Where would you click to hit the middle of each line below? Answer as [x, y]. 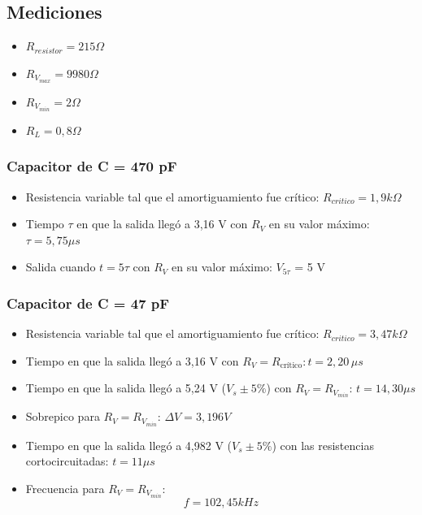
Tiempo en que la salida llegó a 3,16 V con [132, 360]
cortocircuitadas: [67, 461]
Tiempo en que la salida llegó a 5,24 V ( [126, 388]
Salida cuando [61, 267]
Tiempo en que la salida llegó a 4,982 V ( [129, 445]
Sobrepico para [63, 416]
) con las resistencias [323, 445]
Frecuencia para [65, 488]
